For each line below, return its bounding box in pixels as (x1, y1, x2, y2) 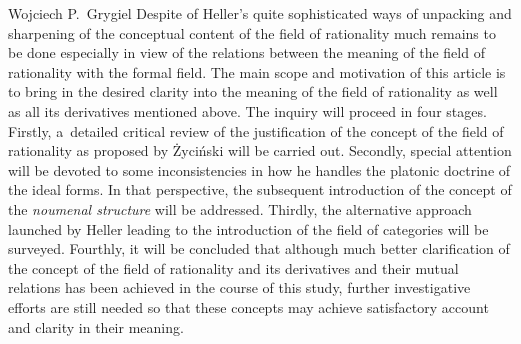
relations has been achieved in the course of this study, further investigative (8, 277, 471, 298)
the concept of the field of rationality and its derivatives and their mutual (8, 257, 459, 278)
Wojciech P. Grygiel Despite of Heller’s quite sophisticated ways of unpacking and (8, 3, 512, 23)
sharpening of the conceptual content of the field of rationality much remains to (8, 22, 496, 43)
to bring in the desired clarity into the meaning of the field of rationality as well (8, 81, 498, 102)
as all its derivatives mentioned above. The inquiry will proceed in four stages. (8, 100, 487, 121)
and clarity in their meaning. (8, 316, 184, 337)
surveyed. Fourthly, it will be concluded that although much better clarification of (8, 238, 510, 259)
